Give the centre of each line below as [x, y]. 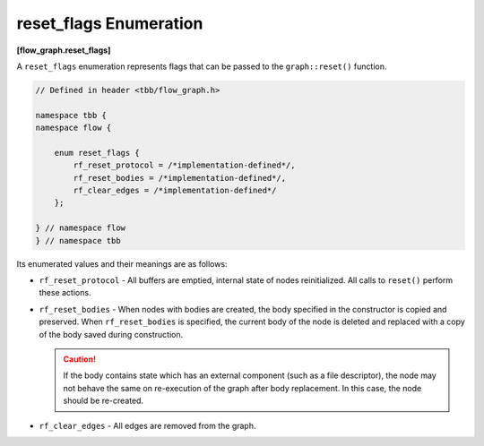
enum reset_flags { [97, 153]
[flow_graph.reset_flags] [64, 50]
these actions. [65, 293]
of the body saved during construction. [111, 334]
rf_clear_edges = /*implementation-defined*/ [175, 191]
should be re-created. [103, 401]
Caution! [80, 359]
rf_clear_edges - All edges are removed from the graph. [147, 425]
